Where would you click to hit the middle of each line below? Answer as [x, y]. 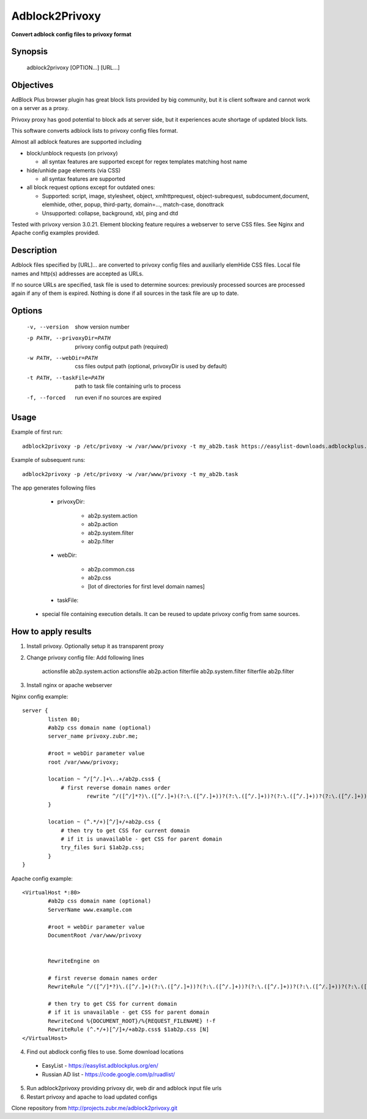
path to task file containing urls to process [128, 386]
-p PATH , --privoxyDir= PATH [69, 338]
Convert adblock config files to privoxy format [71, 34]
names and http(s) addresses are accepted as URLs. [77, 273]
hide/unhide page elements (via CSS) [74, 170]
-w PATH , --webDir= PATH [62, 358]
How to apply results [51, 632]
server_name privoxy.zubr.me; [93, 736]
